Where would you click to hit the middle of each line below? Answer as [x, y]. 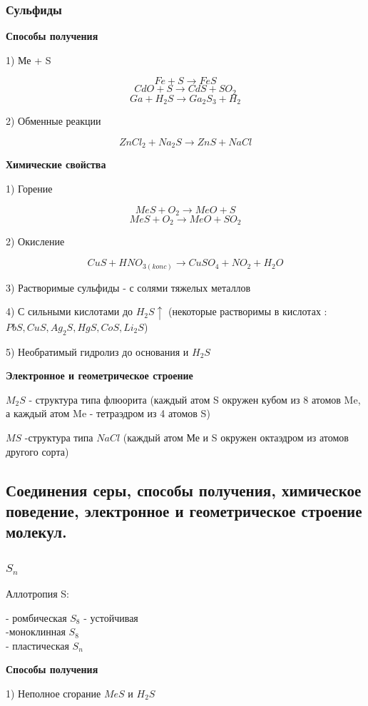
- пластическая [37, 645]
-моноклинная [36, 631]
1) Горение [29, 188]
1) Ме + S [29, 60]
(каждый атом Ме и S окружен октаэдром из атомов [236, 438]
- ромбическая [36, 617]
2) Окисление [35, 241]
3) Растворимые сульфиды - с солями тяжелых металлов [128, 287]
